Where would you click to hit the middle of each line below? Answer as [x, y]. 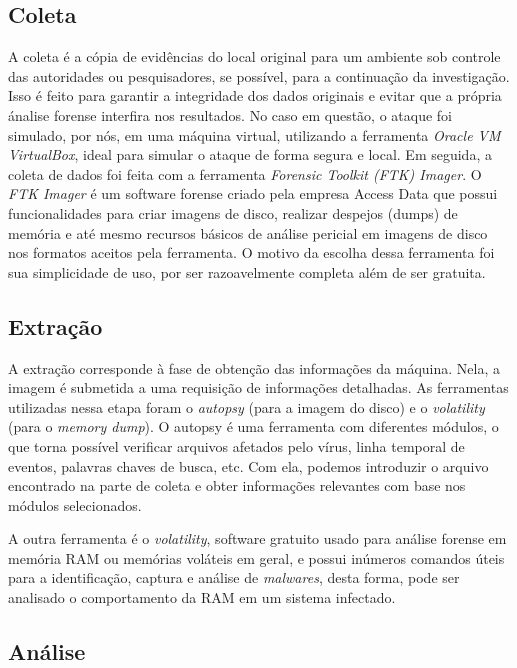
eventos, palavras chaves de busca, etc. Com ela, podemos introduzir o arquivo [248, 465]
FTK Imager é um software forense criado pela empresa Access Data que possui [253, 193]
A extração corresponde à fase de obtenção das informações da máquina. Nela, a [254, 367]
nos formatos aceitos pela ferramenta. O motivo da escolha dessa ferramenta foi [251, 252]
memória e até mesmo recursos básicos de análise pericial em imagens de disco [248, 232]
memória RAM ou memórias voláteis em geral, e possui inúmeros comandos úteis [256, 557]
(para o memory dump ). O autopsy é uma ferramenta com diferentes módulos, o [253, 426]
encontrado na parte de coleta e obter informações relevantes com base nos [237, 485]
